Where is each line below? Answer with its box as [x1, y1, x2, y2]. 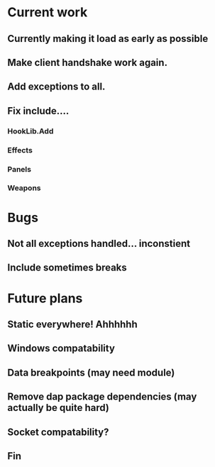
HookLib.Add [7, 126, 54, 136]
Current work [7, 4, 88, 21]
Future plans [7, 290, 83, 306]
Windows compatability [7, 342, 116, 355]
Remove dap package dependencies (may [7, 391, 197, 403]
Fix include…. [7, 104, 70, 117]
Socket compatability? [7, 426, 109, 438]
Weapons [7, 183, 41, 193]
